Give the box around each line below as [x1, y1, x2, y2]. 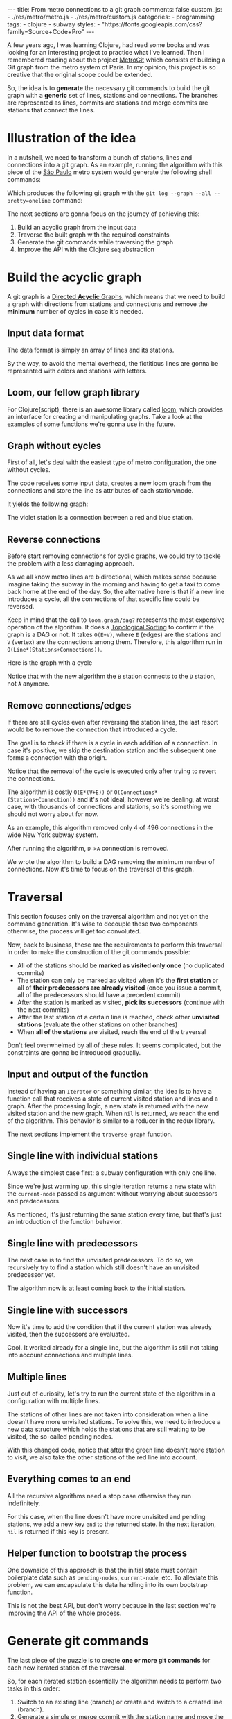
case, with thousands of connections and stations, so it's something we [7, 802, 212, 811]
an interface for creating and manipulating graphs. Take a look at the [7, 412, 203, 421]
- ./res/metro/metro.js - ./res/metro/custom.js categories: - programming [7, 12, 215, 21]
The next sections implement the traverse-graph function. [7, 1130, 173, 1138]
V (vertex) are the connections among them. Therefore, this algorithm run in [7, 638, 223, 646]
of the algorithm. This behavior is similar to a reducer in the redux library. [7, 1116, 215, 1125]
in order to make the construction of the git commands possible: [7, 947, 190, 956]
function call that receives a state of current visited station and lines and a [7, 1094, 218, 1103]
